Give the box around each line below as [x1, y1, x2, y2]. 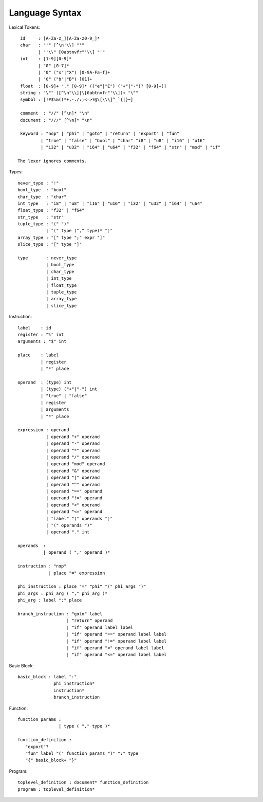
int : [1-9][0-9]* [20, 56, 72, 62]
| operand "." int [45, 529, 90, 535]
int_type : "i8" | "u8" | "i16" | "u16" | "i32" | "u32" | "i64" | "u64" [18, 200, 203, 206]
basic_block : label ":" [18, 674, 77, 680]
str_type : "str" [18, 214, 64, 220]
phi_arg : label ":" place [18, 598, 82, 603]
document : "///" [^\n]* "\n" [20, 117, 93, 123]
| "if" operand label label [66, 624, 133, 630]
